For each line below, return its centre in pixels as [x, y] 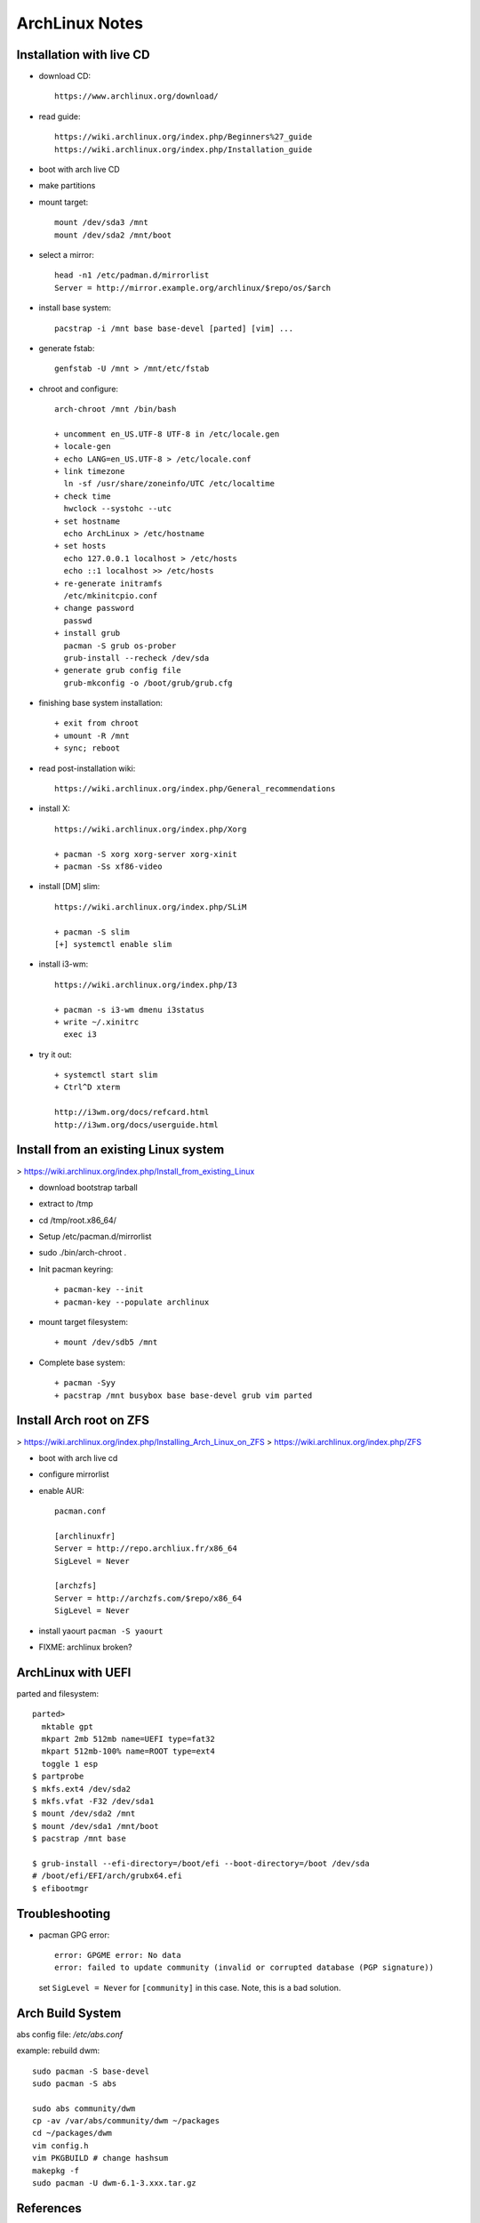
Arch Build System [69, 2013]
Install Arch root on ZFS [83, 1420]
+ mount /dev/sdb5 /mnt [106, 1342]
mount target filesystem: [84, 1322]
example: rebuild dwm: [58, 2050]
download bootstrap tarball [88, 1187]
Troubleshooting [64, 1913]
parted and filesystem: [58, 1693]
